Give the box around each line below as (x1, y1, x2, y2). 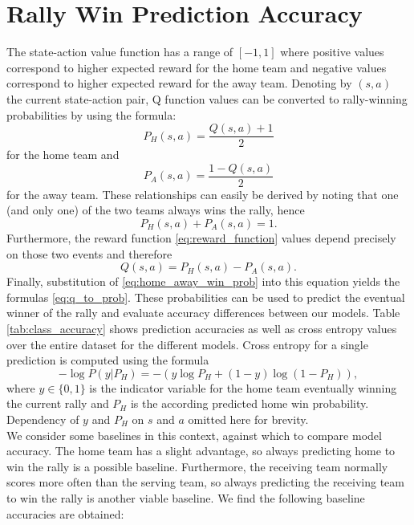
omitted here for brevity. (188, 410, 309, 427)
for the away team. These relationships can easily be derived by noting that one (6, 185, 399, 202)
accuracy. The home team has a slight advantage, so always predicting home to (6, 442, 396, 459)
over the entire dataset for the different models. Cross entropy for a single (6, 336, 368, 352)
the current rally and (6, 395, 109, 412)
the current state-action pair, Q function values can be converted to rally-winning (6, 90, 408, 107)
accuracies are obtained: (6, 505, 124, 522)
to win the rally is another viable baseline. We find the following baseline (6, 489, 365, 506)
